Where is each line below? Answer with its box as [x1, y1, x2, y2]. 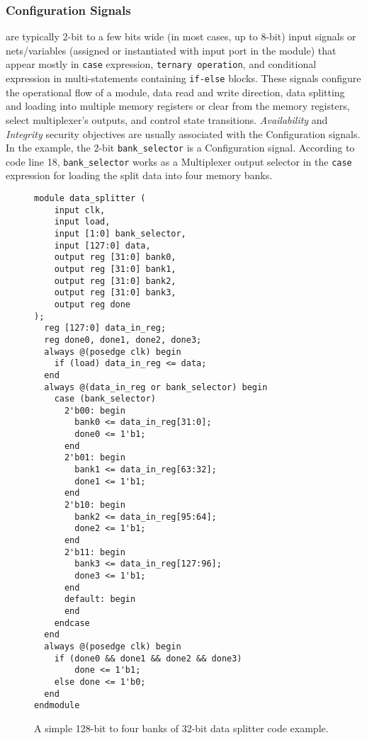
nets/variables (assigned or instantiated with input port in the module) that [6, 42, 337, 57]
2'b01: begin [64, 452, 125, 463]
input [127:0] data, [54, 240, 151, 251]
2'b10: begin [64, 500, 125, 511]
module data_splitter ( [34, 193, 146, 203]
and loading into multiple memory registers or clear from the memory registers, [6, 98, 350, 113]
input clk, [54, 205, 106, 215]
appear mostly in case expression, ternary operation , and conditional [6, 57, 317, 72]
